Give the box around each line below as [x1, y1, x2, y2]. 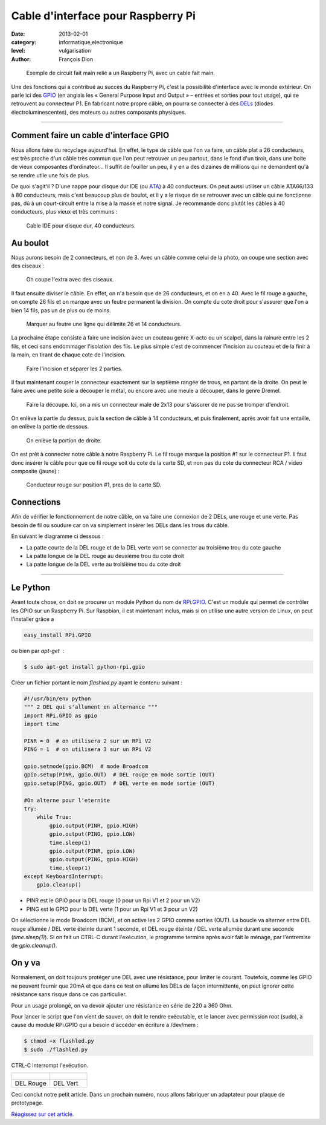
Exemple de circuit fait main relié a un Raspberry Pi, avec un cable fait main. [26, 70, 216, 77]
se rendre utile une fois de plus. [11, 171, 90, 179]
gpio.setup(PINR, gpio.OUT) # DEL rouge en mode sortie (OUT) [24, 772, 216, 778]
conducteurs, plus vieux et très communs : [11, 208, 118, 215]
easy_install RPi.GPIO [24, 631, 91, 638]
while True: [36, 814, 72, 821]
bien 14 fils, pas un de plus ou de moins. [11, 306, 111, 314]
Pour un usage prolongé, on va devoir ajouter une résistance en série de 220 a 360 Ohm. [11, 1002, 233, 1009]
